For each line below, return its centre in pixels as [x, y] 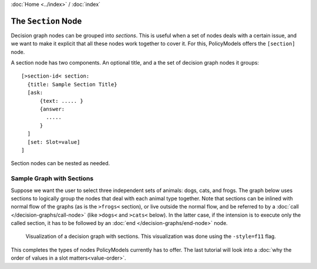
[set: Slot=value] [54, 142]
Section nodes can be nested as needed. [60, 163]
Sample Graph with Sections [52, 179]
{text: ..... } [61, 101]
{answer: [52, 109]
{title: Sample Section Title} [72, 84]
